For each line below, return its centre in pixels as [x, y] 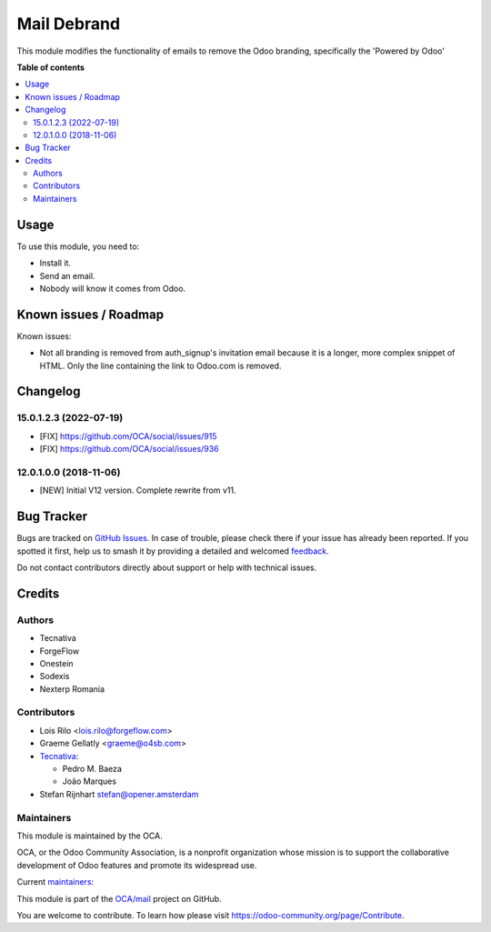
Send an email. [67, 276]
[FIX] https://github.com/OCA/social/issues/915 [128, 436]
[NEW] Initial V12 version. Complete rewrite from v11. [138, 490]
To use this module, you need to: [78, 246]
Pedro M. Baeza [92, 769]
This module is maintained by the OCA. [90, 836]
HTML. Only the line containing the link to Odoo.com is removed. [160, 366]
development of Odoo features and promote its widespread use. [137, 865]
